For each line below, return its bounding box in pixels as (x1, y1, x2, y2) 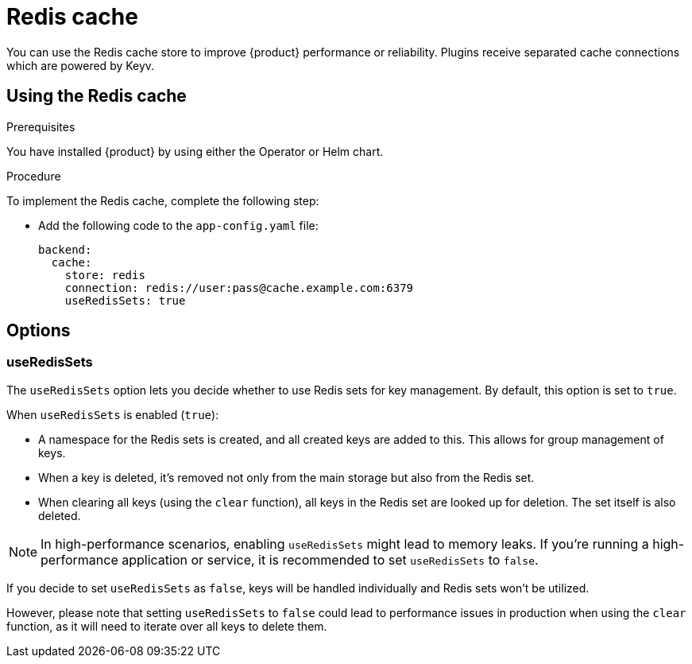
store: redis (64, 268, 145, 282)
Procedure (6, 169, 61, 183)
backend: (38, 243, 92, 256)
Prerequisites (6, 119, 75, 134)
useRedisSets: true (64, 293, 186, 307)
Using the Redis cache (6, 86, 187, 107)
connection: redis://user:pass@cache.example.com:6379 (64, 281, 414, 294)
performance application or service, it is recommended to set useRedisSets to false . (41, 551, 539, 568)
